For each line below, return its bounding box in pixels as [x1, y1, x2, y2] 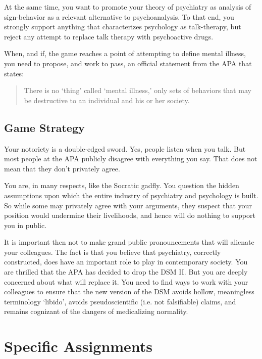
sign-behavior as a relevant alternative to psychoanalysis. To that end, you [4, 11, 234, 22]
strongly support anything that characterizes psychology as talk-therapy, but [4, 21, 241, 32]
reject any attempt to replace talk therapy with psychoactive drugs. [4, 31, 214, 41]
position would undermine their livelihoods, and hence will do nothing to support [4, 210, 255, 220]
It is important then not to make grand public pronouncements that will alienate [4, 237, 254, 247]
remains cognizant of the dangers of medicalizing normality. [4, 306, 188, 317]
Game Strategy [4, 119, 85, 135]
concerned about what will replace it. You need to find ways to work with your [4, 276, 248, 287]
